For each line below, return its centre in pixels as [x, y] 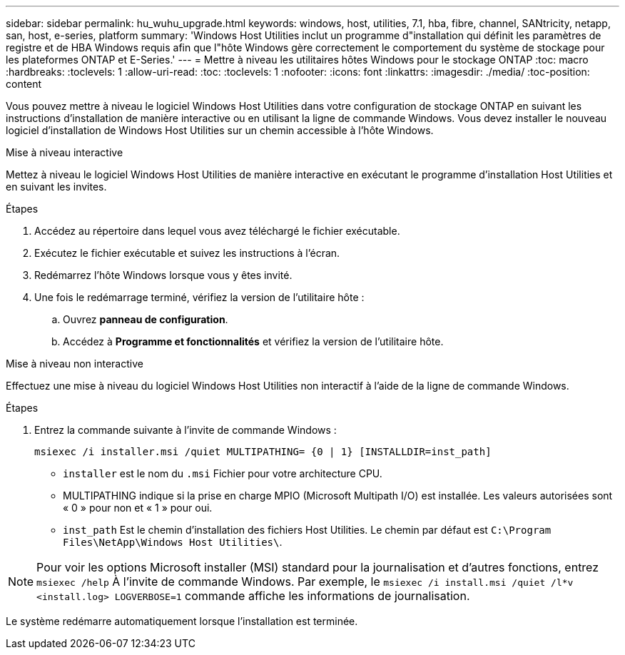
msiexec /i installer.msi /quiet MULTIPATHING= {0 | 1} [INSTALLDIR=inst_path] [263, 452]
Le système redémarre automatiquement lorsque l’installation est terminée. [182, 621]
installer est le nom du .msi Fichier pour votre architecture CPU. [223, 473]
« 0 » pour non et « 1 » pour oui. [138, 508]
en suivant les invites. [56, 187]
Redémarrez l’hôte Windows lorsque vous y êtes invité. [163, 275]
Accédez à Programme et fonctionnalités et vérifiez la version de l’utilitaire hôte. [253, 341]
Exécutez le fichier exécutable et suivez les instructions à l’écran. [187, 253]
